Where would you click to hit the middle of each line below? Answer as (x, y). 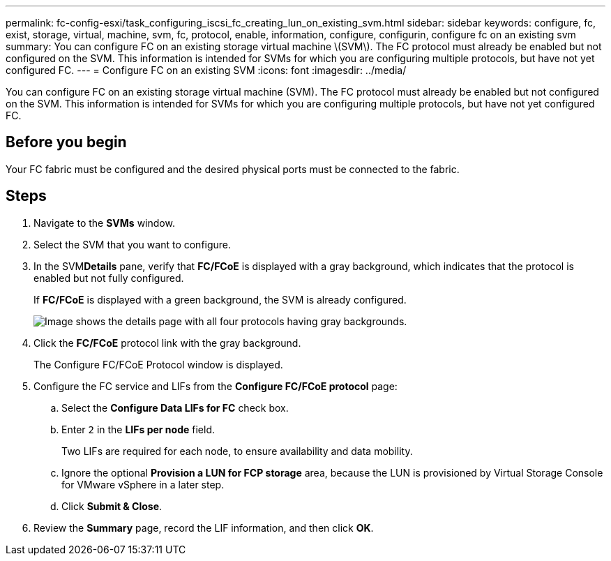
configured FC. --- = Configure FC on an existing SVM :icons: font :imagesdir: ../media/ (206, 70)
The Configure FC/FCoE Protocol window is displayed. (158, 364)
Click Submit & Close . (112, 506)
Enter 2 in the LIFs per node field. (138, 429)
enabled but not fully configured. (109, 278)
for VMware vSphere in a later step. (143, 484)
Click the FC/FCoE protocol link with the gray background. (167, 343)
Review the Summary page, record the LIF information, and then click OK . (204, 528)
